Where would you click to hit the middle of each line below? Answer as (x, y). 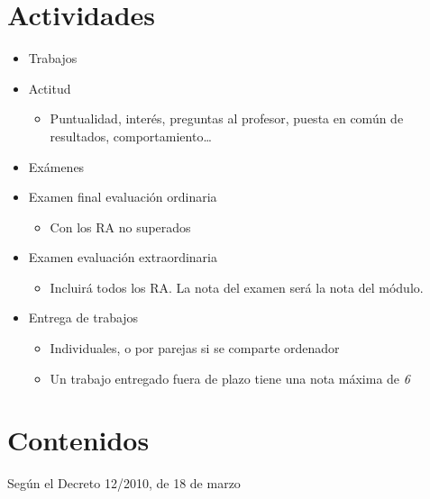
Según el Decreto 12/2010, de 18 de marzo (124, 483)
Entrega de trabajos (83, 318)
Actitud (50, 88)
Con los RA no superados (120, 227)
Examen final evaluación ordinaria (123, 197)
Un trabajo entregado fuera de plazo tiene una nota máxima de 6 (230, 378)
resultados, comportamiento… (131, 136)
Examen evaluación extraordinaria (123, 257)
